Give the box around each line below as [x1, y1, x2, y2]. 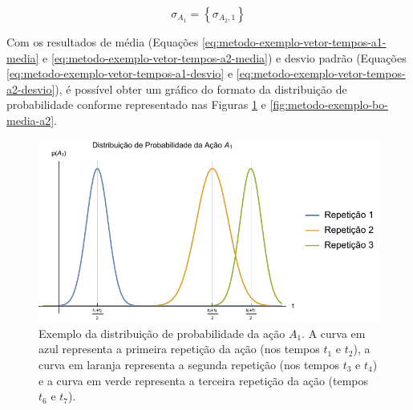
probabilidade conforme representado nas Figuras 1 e [6, 96, 266, 113]
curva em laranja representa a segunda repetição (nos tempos [38, 356, 339, 372]
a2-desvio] [6, 80, 55, 97]
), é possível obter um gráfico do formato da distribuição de [55, 80, 347, 97]
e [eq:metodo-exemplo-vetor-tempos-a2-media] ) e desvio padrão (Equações [43, 49, 407, 66]
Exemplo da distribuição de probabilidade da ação [38, 324, 285, 341]
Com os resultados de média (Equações [6, 34, 199, 50]
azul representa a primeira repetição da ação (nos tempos [38, 340, 320, 357]
